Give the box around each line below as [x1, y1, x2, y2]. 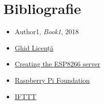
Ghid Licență [14, 42, 53, 52]
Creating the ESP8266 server [14, 59, 100, 69]
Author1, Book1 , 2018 [14, 26, 79, 37]
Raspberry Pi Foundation [14, 75, 90, 85]
